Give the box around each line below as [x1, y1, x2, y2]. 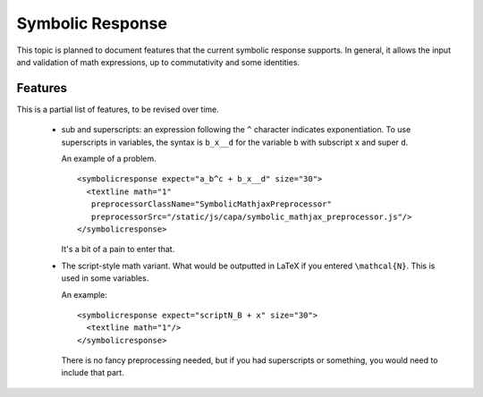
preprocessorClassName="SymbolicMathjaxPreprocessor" [90, 199, 333, 209]
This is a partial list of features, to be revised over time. [16, 104, 219, 114]
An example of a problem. [61, 153, 157, 165]
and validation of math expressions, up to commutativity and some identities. [16, 56, 300, 67]
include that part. [61, 367, 124, 378]
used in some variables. [61, 273, 149, 283]
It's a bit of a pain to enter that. [61, 244, 175, 255]
